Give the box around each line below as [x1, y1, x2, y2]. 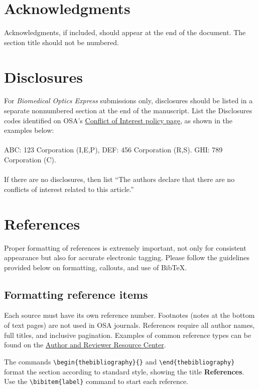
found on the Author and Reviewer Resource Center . [4, 339, 166, 350]
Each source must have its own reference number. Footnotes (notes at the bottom [4, 310, 255, 320]
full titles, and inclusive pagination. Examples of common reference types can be [4, 329, 251, 340]
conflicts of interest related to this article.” [4, 183, 134, 194]
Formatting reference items [4, 286, 148, 302]
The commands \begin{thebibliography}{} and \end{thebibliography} [4, 356, 235, 366]
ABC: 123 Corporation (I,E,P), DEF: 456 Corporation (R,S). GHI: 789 [4, 144, 223, 155]
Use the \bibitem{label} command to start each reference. [4, 376, 189, 386]
